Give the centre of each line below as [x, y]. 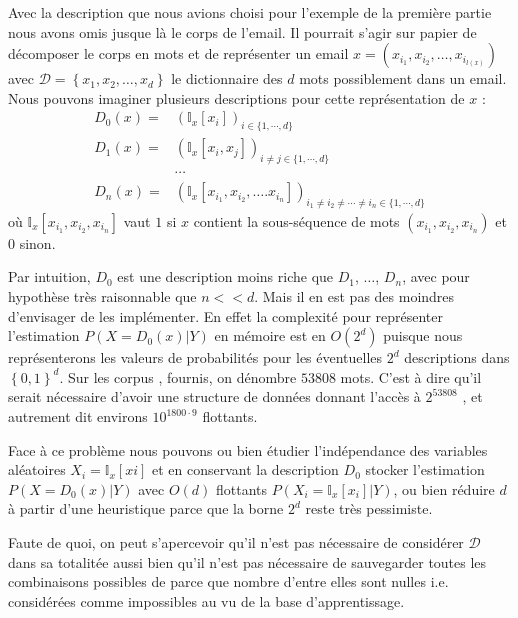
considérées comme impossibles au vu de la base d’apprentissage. [206, 600]
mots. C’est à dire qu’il [411, 376]
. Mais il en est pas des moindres [354, 296]
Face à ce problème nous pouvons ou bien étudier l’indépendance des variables [248, 449]
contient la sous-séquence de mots [296, 220]
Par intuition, [49, 276]
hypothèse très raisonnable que [102, 296]
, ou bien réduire [444, 488]
